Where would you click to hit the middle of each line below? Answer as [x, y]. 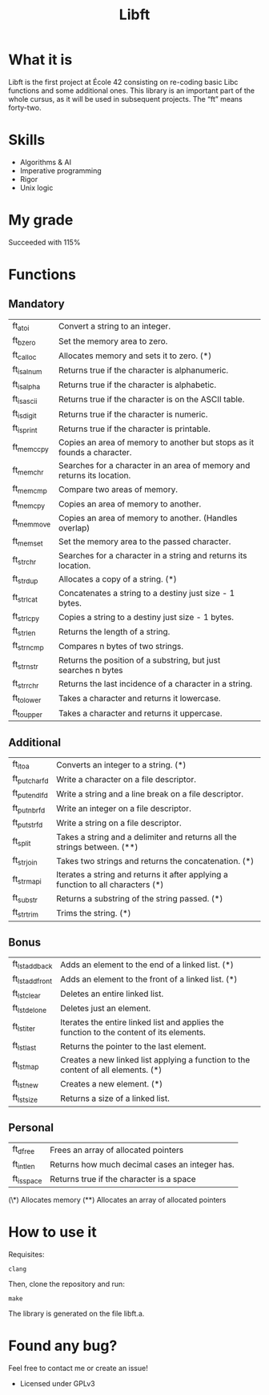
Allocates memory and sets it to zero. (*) [135, 356]
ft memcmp [30, 490]
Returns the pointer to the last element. [133, 1046]
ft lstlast [24, 1046]
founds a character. [95, 453]
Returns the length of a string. [114, 631]
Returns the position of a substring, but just [140, 660]
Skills [27, 140]
